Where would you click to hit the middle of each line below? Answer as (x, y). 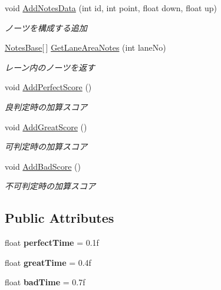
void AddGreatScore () (46, 126)
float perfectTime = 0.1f (52, 243)
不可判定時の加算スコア (50, 186)
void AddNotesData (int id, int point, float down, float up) (111, 8)
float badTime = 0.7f (45, 282)
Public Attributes (60, 218)
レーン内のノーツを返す (50, 67)
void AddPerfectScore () (48, 87)
